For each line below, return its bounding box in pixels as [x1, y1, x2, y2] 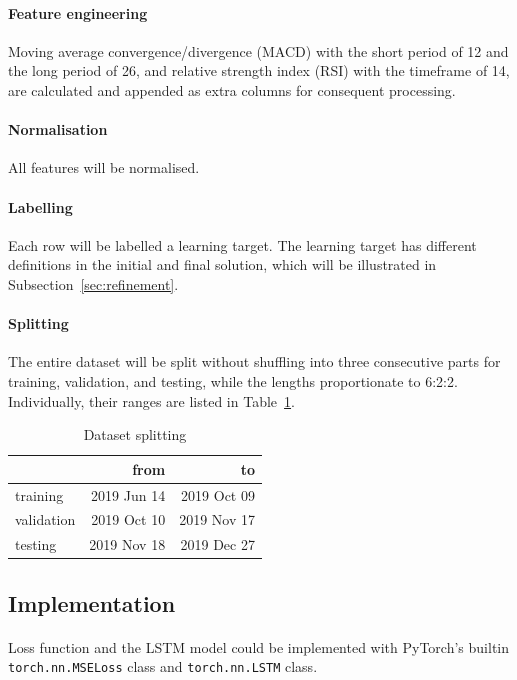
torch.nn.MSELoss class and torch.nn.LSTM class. [8, 656, 318, 677]
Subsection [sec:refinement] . [8, 273, 179, 294]
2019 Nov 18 [89, 534, 166, 555]
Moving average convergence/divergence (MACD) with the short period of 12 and [8, 40, 509, 61]
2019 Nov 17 [179, 509, 255, 530]
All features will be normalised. [8, 157, 200, 178]
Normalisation [8, 119, 108, 140]
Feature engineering [8, 2, 148, 23]
